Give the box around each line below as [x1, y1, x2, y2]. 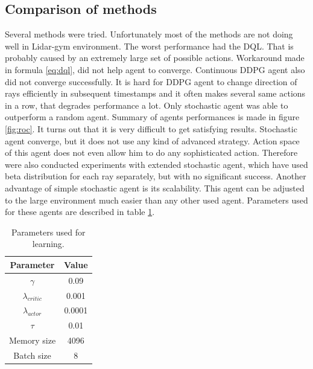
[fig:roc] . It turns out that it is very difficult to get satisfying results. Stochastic [5, 122, 297, 135]
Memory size [9, 334, 56, 347]
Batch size [13, 348, 51, 361]
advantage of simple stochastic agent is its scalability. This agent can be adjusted [5, 181, 305, 194]
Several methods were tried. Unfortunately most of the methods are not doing [5, 28, 293, 40]
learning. [32, 237, 65, 250]
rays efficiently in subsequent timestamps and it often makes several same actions [5, 87, 306, 100]
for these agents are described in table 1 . [5, 205, 155, 218]
